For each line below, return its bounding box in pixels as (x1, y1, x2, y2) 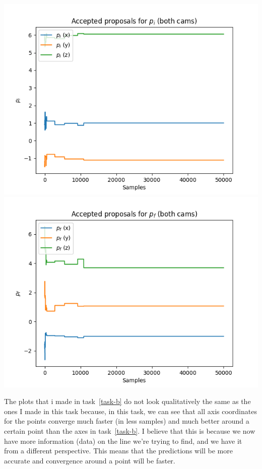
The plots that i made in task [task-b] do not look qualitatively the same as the (4, 396, 251, 407)
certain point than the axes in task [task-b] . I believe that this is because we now (4, 425, 255, 436)
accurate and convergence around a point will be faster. (4, 455, 175, 465)
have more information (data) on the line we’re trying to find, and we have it (4, 435, 242, 446)
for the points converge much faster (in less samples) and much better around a (4, 416, 249, 426)
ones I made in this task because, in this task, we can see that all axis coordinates (4, 406, 257, 416)
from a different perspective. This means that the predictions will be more (4, 445, 233, 456)
